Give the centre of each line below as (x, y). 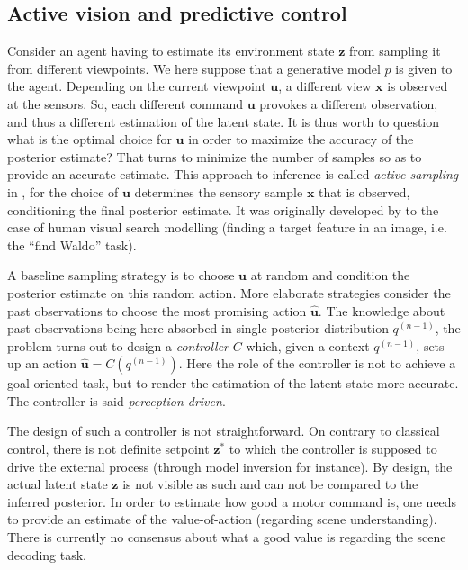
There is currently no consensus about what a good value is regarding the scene (227, 537)
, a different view (325, 86)
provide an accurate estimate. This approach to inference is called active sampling (233, 174)
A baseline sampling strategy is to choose (121, 275)
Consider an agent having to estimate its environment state (171, 51)
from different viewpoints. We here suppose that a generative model (194, 68)
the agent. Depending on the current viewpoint (137, 86)
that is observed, (364, 191)
